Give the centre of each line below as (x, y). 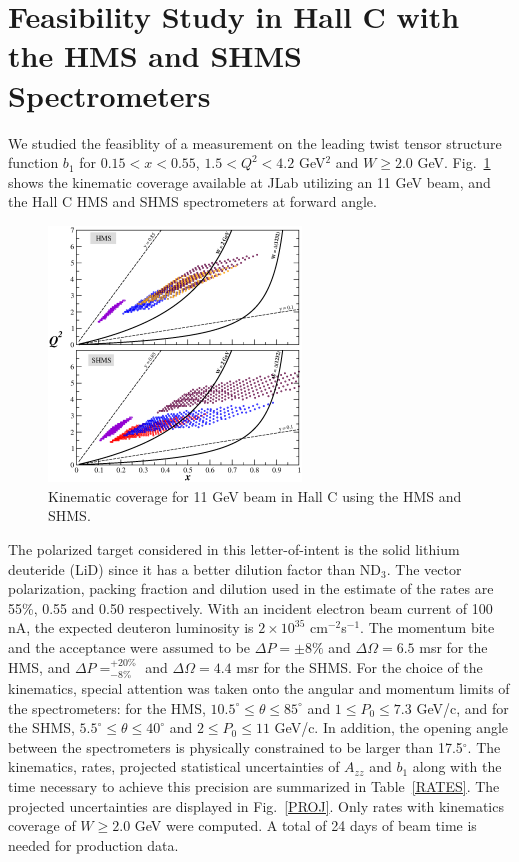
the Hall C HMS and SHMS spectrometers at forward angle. (192, 201)
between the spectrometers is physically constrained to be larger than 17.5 (235, 746)
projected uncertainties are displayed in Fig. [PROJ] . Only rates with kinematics (256, 805)
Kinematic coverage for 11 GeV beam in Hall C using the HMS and (255, 495)
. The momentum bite (427, 627)
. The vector (424, 568)
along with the (457, 766)
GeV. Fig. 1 (454, 162)
